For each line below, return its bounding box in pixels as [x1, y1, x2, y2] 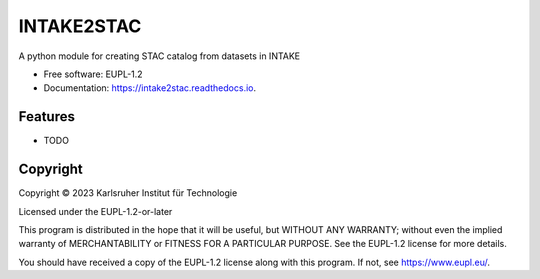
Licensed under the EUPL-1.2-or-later [18, 205, 173, 217]
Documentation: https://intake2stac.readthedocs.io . [43, 82, 257, 94]
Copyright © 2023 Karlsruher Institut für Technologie [18, 187, 238, 199]
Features [18, 108, 75, 125]
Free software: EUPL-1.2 [43, 68, 144, 80]
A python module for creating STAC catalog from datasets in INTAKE [18, 50, 301, 62]
